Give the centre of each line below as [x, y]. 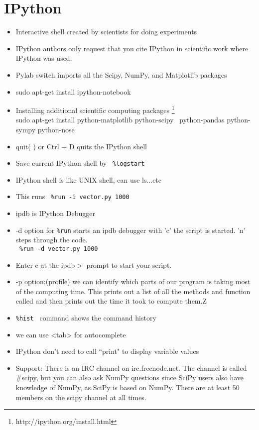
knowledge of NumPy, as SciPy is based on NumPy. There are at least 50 [128, 387]
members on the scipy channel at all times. [81, 397]
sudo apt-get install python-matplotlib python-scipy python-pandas [120, 120]
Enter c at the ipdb [45, 265]
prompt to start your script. [129, 265]
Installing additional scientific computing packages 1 [95, 109]
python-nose [56, 129]
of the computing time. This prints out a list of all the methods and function [133, 291]
